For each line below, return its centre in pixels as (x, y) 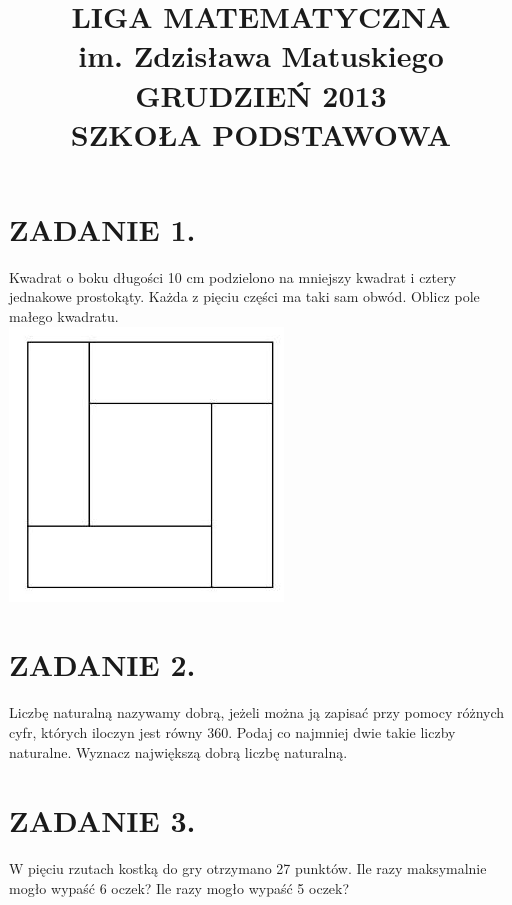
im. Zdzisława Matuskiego (261, 55)
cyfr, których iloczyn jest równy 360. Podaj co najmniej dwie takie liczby (232, 731)
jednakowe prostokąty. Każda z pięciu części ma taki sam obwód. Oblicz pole (244, 296)
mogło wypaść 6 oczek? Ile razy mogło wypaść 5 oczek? (179, 887)
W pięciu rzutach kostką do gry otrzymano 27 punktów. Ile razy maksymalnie (248, 868)
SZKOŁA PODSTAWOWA (261, 133)
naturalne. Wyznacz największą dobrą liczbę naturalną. (178, 751)
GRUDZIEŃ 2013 (261, 94)
